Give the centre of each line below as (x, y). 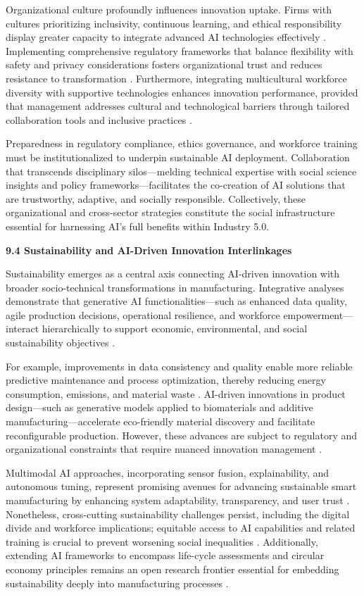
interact (23, 328)
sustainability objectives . (61, 343)
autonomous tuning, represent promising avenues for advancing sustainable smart (181, 486)
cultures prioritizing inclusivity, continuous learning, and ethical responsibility (174, 23)
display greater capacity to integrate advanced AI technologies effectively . (166, 37)
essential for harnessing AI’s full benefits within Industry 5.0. (138, 226)
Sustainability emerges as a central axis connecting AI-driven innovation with (173, 274)
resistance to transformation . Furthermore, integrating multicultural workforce (176, 78)
